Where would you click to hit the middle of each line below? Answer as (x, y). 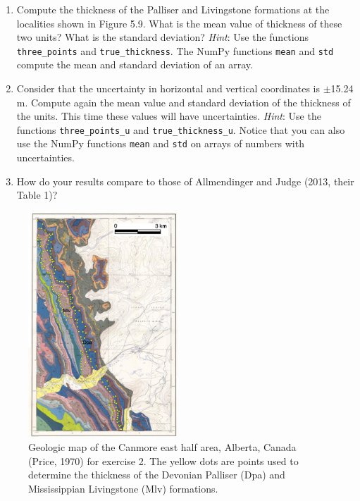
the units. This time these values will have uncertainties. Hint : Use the (169, 116)
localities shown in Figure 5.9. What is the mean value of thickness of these (179, 23)
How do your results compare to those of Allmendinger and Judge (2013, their (185, 181)
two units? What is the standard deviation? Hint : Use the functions (163, 37)
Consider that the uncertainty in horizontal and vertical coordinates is (168, 88)
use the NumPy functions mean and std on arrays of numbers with (160, 143)
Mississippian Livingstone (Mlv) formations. (123, 488)
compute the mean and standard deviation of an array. (135, 64)
